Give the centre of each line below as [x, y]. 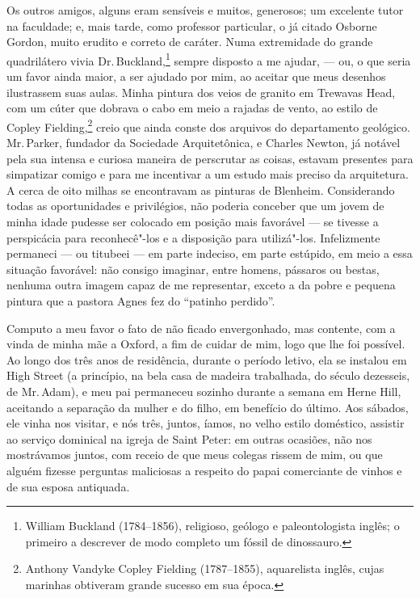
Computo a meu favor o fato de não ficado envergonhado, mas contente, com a [201, 328]
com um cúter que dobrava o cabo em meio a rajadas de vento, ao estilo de [192, 108]
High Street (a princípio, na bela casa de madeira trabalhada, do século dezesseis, [208, 375]
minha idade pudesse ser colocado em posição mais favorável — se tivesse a [193, 222]
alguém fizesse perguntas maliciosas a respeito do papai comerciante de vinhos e [204, 470]
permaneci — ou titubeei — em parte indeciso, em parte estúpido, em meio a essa [210, 253]
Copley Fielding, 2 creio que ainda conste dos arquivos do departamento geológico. [208, 125]
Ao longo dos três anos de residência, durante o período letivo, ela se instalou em [207, 359]
